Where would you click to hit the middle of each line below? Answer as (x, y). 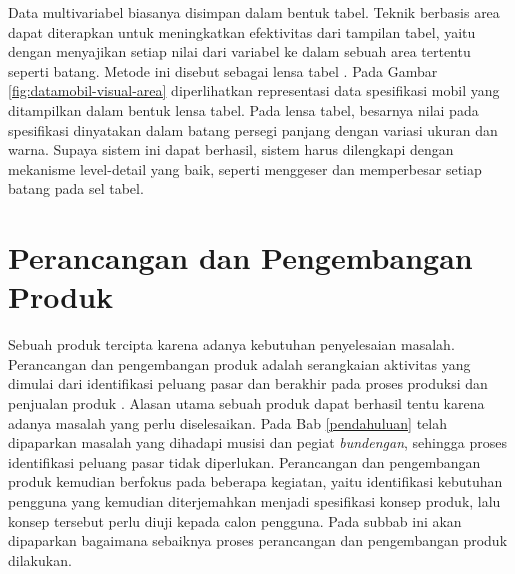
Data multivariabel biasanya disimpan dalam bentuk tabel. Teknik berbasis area (254, 12)
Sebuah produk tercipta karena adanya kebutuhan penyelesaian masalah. (231, 344)
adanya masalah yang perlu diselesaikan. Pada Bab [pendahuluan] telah (228, 422)
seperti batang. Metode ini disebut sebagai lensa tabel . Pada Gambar (223, 70)
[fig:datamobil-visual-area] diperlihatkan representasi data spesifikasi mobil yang (254, 90)
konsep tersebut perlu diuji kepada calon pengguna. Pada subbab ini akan (235, 520)
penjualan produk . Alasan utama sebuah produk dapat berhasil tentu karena (246, 403)
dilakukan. (40, 559)
